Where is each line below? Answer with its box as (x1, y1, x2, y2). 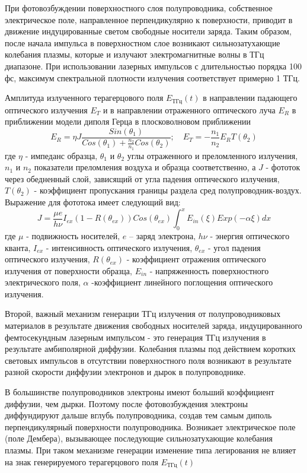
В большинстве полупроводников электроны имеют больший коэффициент (5, 386, 274, 398)
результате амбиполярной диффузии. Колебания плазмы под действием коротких (5, 342, 296, 355)
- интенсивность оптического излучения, (46, 241, 193, 253)
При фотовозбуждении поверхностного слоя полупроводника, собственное (5, 2, 273, 14)
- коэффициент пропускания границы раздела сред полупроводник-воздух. (34, 184, 302, 196)
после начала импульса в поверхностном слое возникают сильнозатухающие (5, 36, 280, 49)
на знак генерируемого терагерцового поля (5, 455, 158, 468)
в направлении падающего (203, 91, 298, 104)
